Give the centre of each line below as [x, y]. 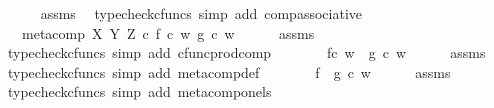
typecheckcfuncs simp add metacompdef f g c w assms [229, 71]
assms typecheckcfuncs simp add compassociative [201, 13]
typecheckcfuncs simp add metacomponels [139, 91]
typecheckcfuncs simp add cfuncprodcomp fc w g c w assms [246, 52]
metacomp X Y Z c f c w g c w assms [168, 32]
